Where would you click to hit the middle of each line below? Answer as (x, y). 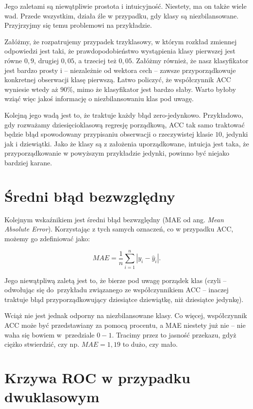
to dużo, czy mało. (150, 344)
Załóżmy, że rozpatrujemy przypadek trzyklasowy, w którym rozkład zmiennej (121, 41)
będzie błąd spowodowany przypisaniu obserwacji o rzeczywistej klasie (109, 134)
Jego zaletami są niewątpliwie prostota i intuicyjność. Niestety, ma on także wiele (126, 6)
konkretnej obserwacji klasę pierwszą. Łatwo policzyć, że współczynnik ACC (118, 80)
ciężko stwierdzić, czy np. (42, 344)
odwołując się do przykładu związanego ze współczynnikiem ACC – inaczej (117, 290)
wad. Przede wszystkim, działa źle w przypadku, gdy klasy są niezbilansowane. (122, 15)
